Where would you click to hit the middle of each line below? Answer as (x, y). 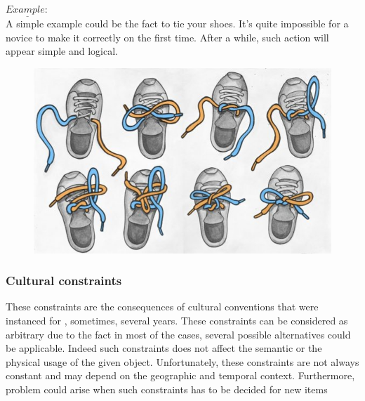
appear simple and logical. (62, 51)
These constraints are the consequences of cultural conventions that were (162, 307)
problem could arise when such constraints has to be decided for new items (167, 389)
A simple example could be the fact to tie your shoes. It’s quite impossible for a (177, 24)
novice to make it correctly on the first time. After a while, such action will (167, 37)
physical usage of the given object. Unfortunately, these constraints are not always (182, 361)
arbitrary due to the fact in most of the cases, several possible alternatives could (178, 334)
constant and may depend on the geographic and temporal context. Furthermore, (180, 375)
